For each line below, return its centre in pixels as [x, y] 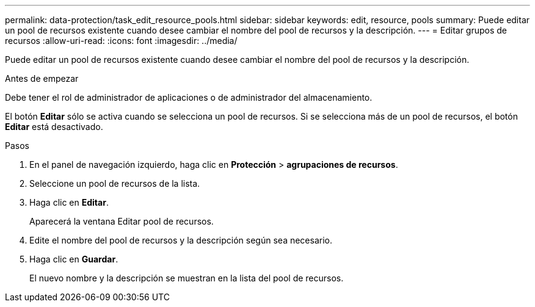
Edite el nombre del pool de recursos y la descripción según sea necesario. [181, 240]
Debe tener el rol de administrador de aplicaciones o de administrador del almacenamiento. [189, 97]
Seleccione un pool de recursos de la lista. [115, 183]
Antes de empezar [42, 78]
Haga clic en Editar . [69, 202]
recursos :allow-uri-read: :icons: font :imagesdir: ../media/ [121, 41]
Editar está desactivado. [54, 127]
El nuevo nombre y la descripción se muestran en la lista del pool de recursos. [187, 278]
